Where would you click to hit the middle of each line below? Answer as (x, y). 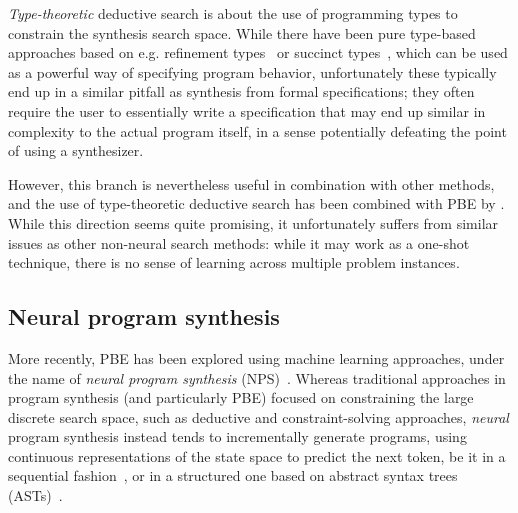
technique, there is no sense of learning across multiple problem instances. (234, 262)
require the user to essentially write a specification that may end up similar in (247, 110)
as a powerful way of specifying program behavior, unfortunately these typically (252, 71)
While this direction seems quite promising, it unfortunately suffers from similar (253, 222)
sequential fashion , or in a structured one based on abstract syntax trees (233, 475)
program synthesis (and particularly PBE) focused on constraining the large (241, 397)
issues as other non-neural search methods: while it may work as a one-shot (239, 242)
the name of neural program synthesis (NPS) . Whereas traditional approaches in (257, 377)
